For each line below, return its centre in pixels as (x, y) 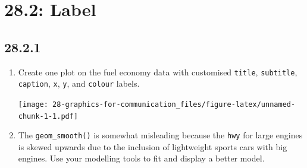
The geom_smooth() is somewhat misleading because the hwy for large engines (160, 135)
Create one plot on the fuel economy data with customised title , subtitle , (158, 72)
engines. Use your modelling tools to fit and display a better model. (141, 158)
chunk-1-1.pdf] (48, 116)
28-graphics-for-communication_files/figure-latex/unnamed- (174, 104)
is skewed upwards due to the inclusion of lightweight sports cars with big (153, 146)
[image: (33, 104)
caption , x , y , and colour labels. (79, 83)
